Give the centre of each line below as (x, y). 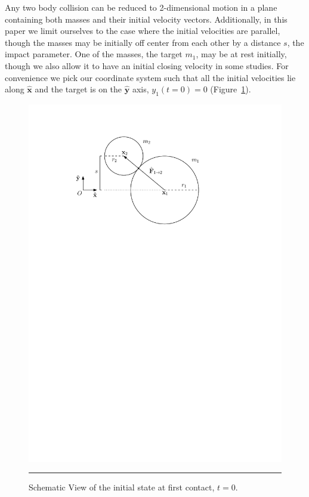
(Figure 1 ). (231, 89)
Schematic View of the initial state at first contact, (122, 487)
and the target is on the (78, 89)
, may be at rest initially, (241, 54)
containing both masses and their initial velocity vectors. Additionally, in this (146, 19)
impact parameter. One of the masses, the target (94, 54)
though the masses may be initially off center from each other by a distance (143, 42)
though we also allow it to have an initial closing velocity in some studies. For (147, 65)
